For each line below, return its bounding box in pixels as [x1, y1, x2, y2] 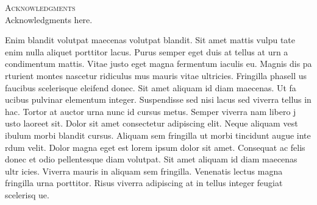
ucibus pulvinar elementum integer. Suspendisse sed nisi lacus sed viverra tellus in [5, 93, 312, 106]
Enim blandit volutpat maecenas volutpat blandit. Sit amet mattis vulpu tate [5, 33, 296, 46]
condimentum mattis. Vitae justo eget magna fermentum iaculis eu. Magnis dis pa [5, 57, 312, 70]
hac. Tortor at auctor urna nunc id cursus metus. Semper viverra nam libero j [5, 105, 296, 117]
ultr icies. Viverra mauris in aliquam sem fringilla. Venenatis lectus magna [5, 164, 283, 177]
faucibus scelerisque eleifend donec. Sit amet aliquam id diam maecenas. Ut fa [5, 81, 296, 94]
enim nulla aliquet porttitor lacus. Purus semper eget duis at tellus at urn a [5, 45, 288, 58]
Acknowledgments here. [5, 13, 93, 26]
